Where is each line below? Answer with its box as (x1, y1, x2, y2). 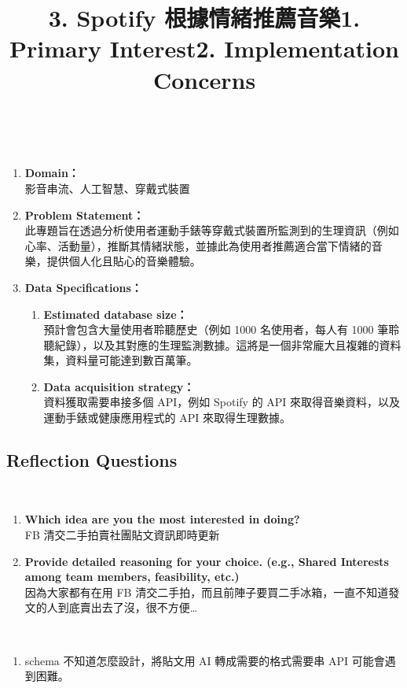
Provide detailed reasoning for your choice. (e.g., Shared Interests (24, 553, 389, 569)
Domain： (24, 165, 79, 181)
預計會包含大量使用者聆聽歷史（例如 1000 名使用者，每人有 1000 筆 (43, 321, 389, 338)
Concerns (152, 63, 256, 95)
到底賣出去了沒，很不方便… (57, 599, 198, 616)
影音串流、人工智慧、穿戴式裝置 (24, 179, 190, 196)
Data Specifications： (24, 279, 142, 295)
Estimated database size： (43, 305, 188, 322)
